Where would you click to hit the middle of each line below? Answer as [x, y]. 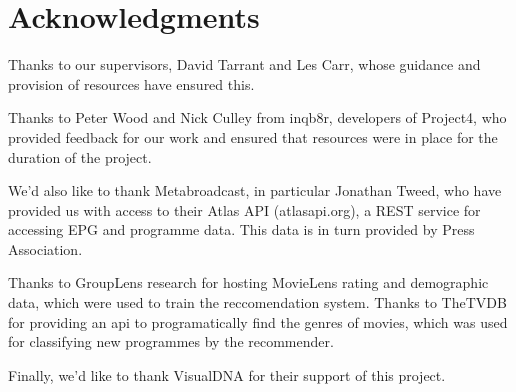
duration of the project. [80, 156]
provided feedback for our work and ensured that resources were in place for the [253, 136]
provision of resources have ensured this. [131, 83]
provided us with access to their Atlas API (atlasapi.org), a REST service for [244, 209]
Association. [45, 248]
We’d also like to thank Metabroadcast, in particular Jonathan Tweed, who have [255, 190]
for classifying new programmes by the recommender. [171, 341]
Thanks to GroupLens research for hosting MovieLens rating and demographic [248, 282]
